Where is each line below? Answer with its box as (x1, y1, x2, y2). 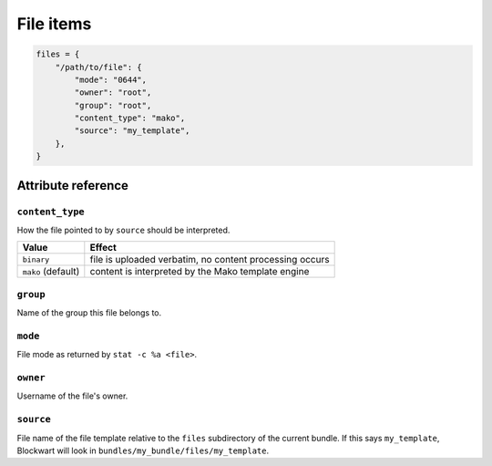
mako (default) (22, 265, 80, 278)
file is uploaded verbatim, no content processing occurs (89, 254, 330, 266)
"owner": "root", (74, 88, 152, 98)
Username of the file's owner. (16, 390, 128, 401)
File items (16, 14, 92, 34)
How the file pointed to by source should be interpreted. (16, 224, 231, 236)
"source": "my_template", (74, 126, 190, 136)
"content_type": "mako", (74, 113, 186, 123)
